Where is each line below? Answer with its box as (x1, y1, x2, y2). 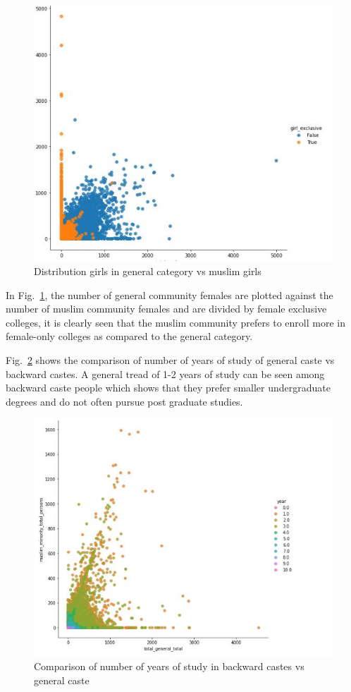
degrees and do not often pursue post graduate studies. (6, 394, 243, 408)
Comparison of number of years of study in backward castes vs (34, 659, 304, 674)
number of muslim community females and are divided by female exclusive (6, 301, 327, 316)
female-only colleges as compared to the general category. (6, 329, 253, 344)
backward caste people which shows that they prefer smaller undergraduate (6, 380, 331, 395)
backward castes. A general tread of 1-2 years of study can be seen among (6, 366, 325, 381)
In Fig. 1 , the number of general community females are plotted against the (6, 287, 333, 302)
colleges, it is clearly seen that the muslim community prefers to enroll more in (6, 315, 345, 329)
